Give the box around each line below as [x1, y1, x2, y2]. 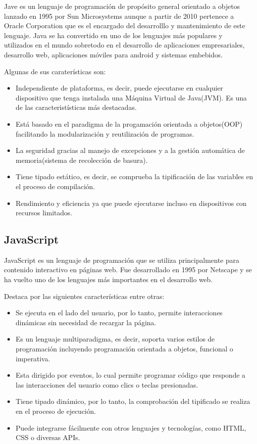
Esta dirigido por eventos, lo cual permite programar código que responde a [15, 370, 246, 380]
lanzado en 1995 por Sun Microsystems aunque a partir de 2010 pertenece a [4, 10, 234, 21]
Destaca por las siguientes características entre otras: [4, 291, 164, 301]
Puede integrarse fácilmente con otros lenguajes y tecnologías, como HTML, [15, 422, 246, 433]
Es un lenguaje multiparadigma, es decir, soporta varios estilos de [15, 334, 215, 344]
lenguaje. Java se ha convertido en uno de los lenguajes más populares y [4, 30, 223, 40]
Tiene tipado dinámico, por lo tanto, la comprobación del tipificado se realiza [15, 396, 250, 406]
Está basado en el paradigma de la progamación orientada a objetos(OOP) [15, 118, 243, 129]
